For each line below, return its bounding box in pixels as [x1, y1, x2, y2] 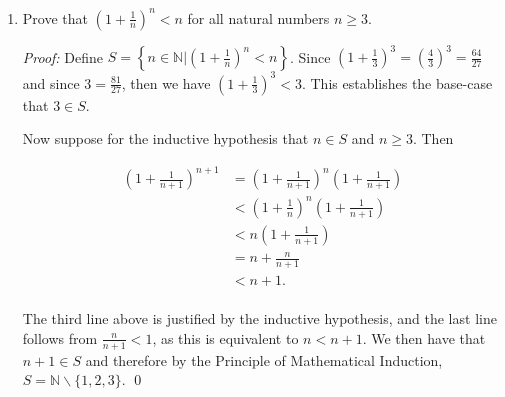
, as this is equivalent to [152, 327, 299, 348]
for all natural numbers [187, 7, 330, 28]
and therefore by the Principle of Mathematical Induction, [85, 349, 443, 370]
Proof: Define [22, 46, 104, 66]
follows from [22, 327, 98, 348]
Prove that [22, 7, 88, 28]
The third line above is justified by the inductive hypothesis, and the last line [22, 308, 497, 329]
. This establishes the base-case [301, 72, 493, 93]
